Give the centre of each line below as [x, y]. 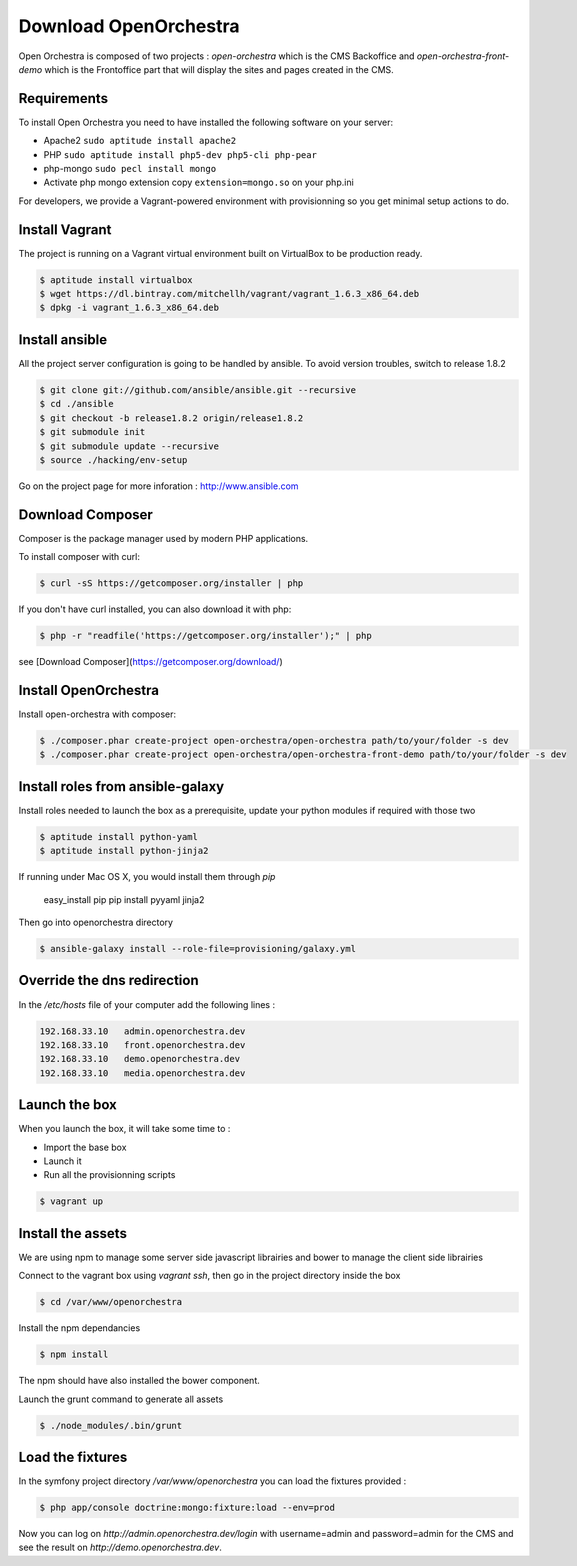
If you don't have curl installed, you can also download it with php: [155, 609]
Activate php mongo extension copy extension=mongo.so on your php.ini [198, 182]
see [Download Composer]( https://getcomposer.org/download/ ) [151, 662]
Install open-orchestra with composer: [97, 714]
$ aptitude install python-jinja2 [124, 851]
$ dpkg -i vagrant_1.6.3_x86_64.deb [129, 308]
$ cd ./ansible [76, 404]
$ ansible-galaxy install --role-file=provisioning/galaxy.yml [198, 949]
